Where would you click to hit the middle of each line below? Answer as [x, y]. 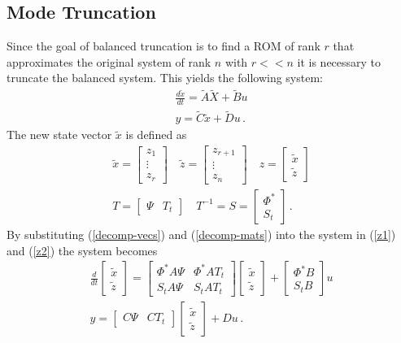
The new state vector [59, 135]
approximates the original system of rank [109, 61]
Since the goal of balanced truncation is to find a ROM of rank [163, 46]
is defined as [156, 135]
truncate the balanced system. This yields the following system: [165, 78]
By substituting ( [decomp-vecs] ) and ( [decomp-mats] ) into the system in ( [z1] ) [201, 234]
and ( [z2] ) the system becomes [82, 250]
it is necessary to [339, 61]
